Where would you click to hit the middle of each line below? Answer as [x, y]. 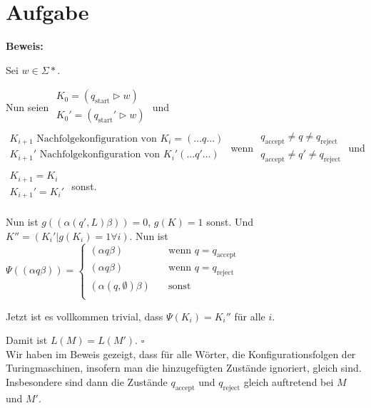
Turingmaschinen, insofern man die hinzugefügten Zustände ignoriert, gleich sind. [184, 368]
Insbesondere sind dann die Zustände [87, 381]
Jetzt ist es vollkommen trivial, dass [85, 316]
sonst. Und [230, 222]
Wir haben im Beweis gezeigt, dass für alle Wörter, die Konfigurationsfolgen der [181, 354]
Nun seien [27, 106]
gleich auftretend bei [289, 381]
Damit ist [27, 340]
